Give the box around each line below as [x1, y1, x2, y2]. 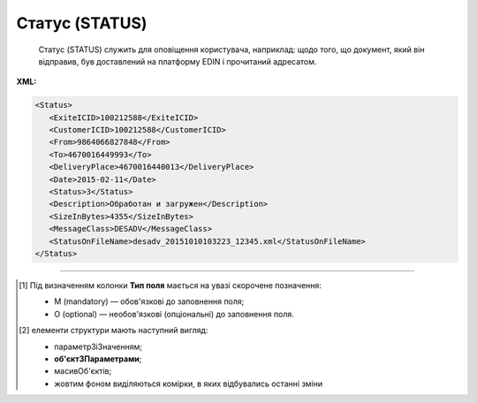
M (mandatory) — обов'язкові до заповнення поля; [54, 296, 245, 307]
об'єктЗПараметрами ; [54, 354, 142, 364]
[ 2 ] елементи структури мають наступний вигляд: [19, 325, 208, 336]
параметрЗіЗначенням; [54, 341, 143, 352]
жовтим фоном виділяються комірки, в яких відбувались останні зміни [54, 378, 323, 389]
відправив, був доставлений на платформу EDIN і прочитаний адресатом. [38, 56, 317, 66]
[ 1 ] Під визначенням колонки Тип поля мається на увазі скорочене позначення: [19, 279, 322, 291]
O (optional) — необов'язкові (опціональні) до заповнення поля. [54, 308, 295, 319]
